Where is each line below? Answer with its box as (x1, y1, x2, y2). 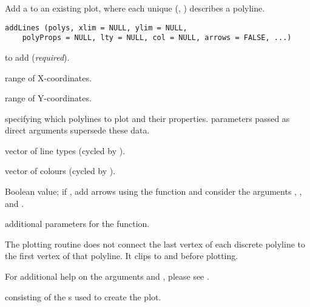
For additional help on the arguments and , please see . (5, 270, 209, 283)
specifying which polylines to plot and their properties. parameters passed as (5, 112, 290, 124)
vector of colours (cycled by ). (5, 164, 116, 177)
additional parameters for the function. (5, 217, 150, 230)
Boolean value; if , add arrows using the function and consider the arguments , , (5, 185, 302, 198)
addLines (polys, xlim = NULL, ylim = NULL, (5, 23, 187, 32)
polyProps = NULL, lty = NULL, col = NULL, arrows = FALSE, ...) (22, 33, 292, 42)
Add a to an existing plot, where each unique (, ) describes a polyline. (5, 2, 265, 14)
